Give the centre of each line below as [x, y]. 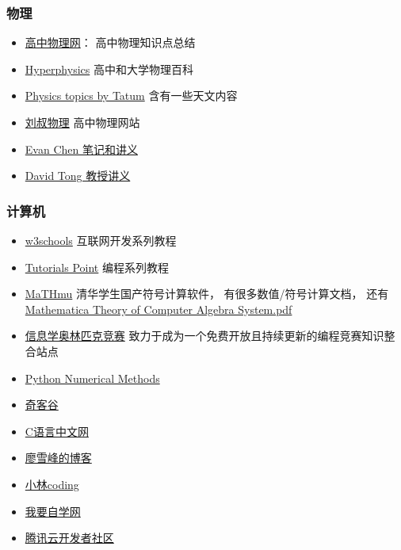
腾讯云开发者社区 [69, 538]
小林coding [52, 484]
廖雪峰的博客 [58, 458]
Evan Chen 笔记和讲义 [81, 149]
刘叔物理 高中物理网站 [82, 122]
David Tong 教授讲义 [78, 176]
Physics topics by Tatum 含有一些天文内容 [131, 95]
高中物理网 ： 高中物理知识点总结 [110, 42]
